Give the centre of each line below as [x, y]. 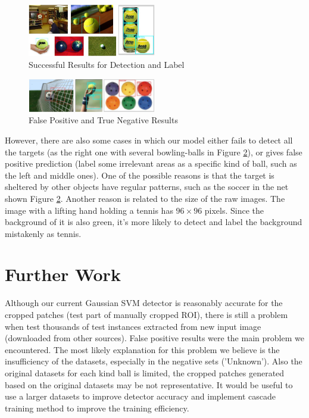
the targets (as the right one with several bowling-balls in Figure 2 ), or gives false [154, 152]
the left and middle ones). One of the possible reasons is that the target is [140, 175]
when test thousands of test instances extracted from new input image [133, 326]
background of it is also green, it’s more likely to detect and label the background [154, 222]
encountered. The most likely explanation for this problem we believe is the [142, 349]
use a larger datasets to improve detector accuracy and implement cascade [141, 396]
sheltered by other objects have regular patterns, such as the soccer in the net [147, 187]
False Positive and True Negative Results [103, 120]
